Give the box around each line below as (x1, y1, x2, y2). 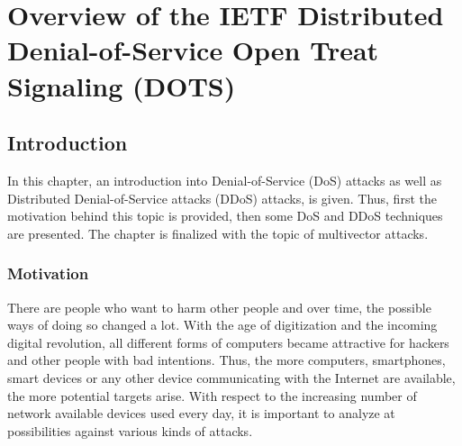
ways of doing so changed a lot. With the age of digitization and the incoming (7, 315, 438, 334)
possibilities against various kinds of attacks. (7, 421, 253, 440)
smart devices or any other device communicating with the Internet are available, (7, 368, 456, 387)
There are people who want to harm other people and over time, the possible (7, 297, 431, 316)
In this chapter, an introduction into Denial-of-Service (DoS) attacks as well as (7, 170, 442, 189)
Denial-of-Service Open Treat (7, 32, 379, 68)
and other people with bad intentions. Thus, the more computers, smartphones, (7, 350, 446, 369)
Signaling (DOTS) (7, 67, 236, 104)
